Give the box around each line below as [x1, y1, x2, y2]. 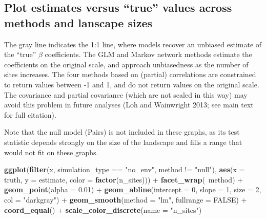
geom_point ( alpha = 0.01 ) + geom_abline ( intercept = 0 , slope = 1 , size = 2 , [4, 184, 261, 195]
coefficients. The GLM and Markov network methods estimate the [45, 49, 252, 60]
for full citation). [4, 109, 56, 120]
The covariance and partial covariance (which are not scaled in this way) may [4, 89, 248, 100]
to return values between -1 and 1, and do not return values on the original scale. [4, 79, 259, 89]
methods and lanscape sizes [4, 14, 152, 30]
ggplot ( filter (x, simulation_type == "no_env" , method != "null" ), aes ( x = [4, 164, 245, 175]
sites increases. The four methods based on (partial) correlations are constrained [4, 69, 256, 80]
